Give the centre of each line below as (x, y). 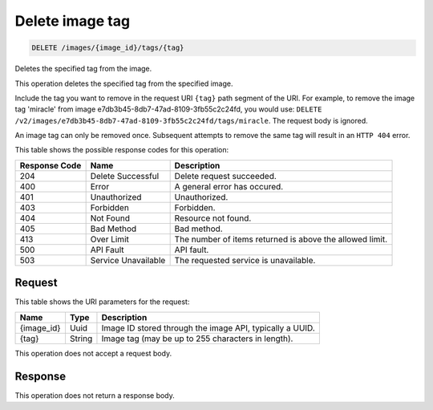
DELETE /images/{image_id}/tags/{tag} (108, 48)
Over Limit (110, 239)
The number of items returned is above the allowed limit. (281, 239)
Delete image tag (73, 21)
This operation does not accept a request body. (93, 353)
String (81, 339)
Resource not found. (213, 218)
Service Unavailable (128, 260)
